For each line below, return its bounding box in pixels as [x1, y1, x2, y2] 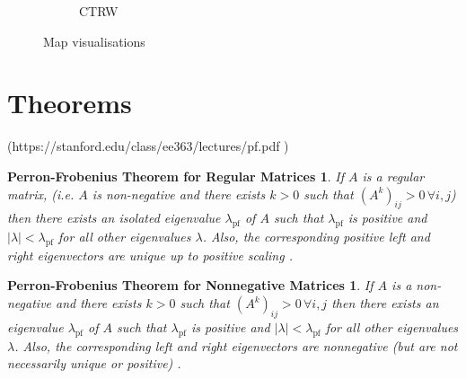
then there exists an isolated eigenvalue [7, 208, 221, 227]
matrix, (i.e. [7, 184, 75, 203]
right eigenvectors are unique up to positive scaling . [7, 245, 293, 264]
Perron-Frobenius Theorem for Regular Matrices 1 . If [7, 166, 344, 185]
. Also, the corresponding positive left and [202, 227, 430, 246]
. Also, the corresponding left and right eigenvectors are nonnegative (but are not [14, 336, 458, 355]
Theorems [7, 84, 132, 121]
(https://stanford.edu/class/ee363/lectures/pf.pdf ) [7, 137, 289, 155]
